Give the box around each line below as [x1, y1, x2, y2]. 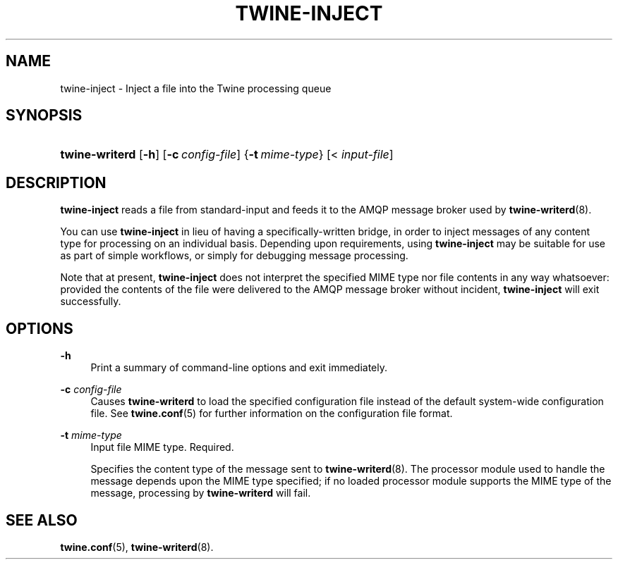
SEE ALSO [6, 511, 78, 529]
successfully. [60, 295, 121, 308]
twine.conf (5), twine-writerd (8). [60, 540, 214, 553]
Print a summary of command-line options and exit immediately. [90, 361, 388, 374]
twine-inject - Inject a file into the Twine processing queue [60, 82, 332, 94]
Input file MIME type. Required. [90, 441, 234, 454]
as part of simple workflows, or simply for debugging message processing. [60, 249, 408, 262]
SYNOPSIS [6, 106, 83, 125]
